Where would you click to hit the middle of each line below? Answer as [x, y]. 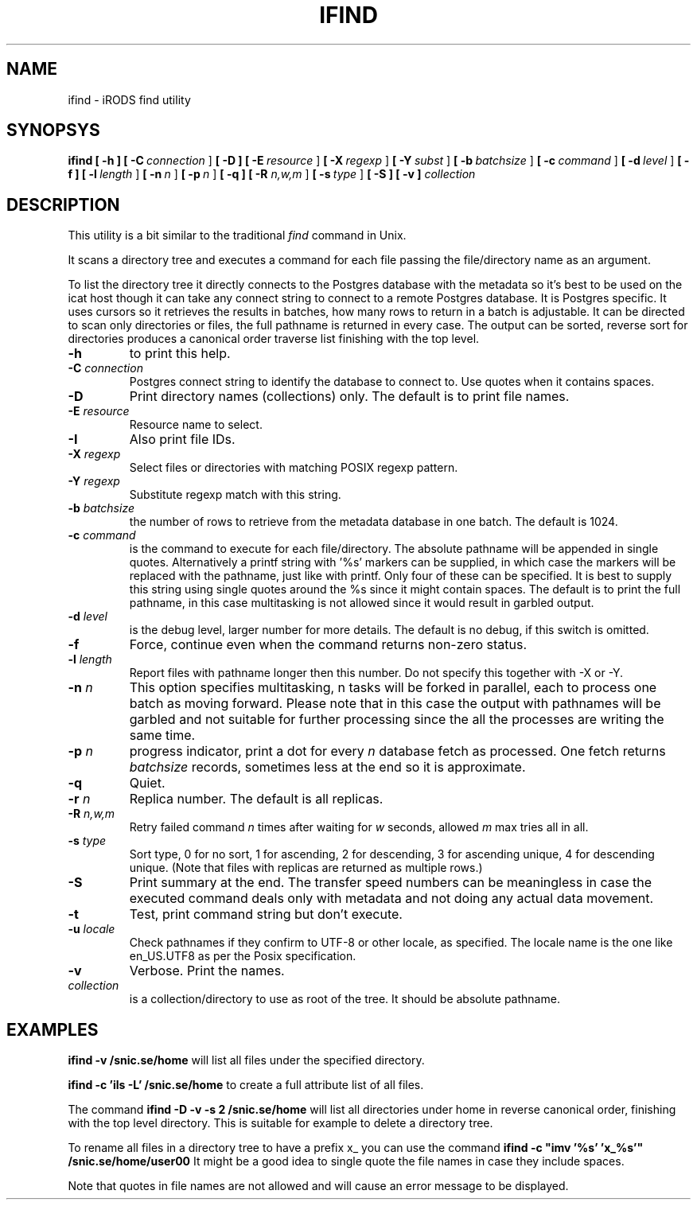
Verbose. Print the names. [207, 971]
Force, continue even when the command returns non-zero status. [328, 645]
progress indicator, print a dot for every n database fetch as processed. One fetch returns [397, 751]
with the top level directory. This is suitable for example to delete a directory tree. [280, 1123]
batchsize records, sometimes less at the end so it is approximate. [327, 767]
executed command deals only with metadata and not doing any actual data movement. [391, 899]
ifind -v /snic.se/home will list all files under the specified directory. [246, 1060]
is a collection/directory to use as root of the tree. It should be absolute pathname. [345, 999]
